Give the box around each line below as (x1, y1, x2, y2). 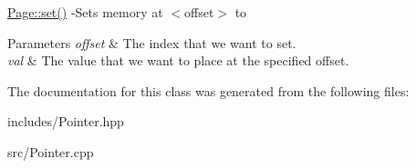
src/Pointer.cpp (7, 142, 94, 161)
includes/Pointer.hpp (7, 112, 124, 131)
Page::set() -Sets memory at (7, 3, 163, 21)
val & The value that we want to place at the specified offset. (7, 51, 349, 70)
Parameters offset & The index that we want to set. (7, 33, 296, 52)
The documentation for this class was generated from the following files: (7, 81, 410, 100)
